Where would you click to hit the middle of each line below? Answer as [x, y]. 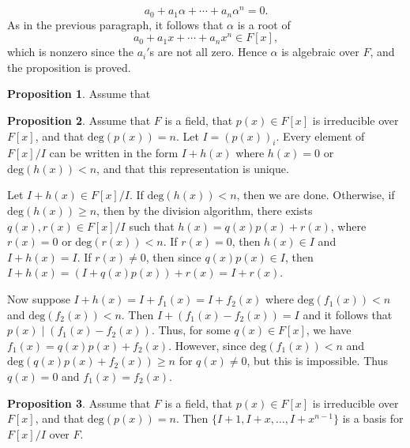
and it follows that [348, 314]
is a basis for [373, 418]
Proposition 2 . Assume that [79, 120]
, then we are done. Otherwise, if [316, 195]
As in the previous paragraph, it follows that [115, 24]
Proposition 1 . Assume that [79, 94]
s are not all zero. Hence [208, 52]
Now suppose [39, 299]
